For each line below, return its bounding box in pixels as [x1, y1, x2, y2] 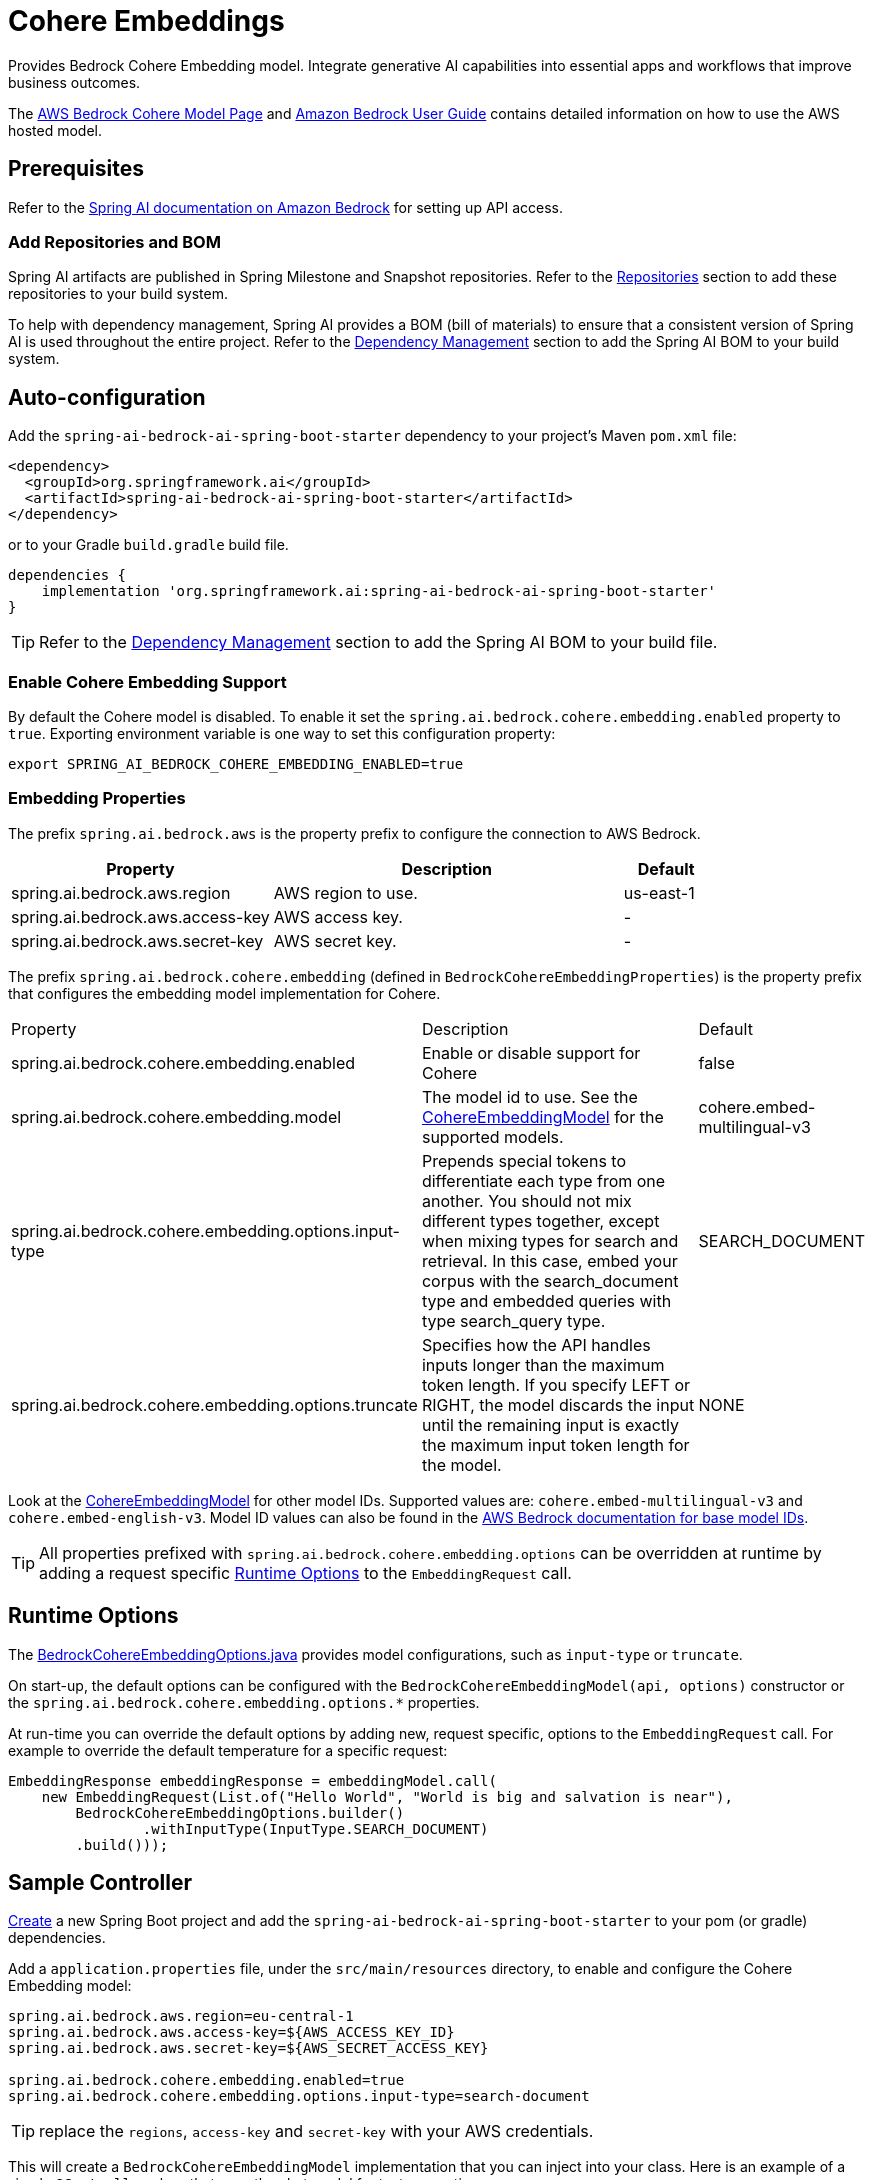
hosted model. [8, 121, 102, 139]
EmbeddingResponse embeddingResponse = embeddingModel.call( [8, 1772, 497, 1789]
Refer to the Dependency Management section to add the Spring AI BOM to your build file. [39, 632, 718, 653]
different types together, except [421, 1210, 660, 1231]
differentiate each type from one [421, 1170, 666, 1191]
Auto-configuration [8, 384, 206, 410]
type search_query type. [421, 1310, 606, 1331]
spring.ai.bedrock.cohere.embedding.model [11, 1106, 342, 1127]
